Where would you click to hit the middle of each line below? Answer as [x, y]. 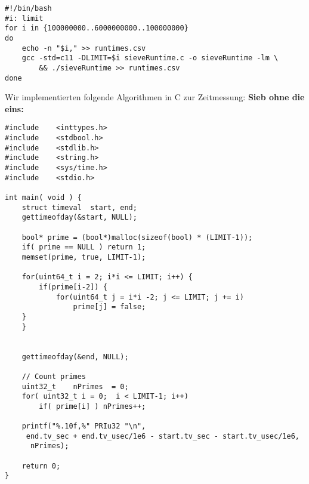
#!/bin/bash [28, 8]
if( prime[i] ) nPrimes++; [92, 406]
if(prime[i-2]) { [73, 287]
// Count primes [54, 376]
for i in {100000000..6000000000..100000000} [97, 28]
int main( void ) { [43, 198]
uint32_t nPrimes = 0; [75, 386]
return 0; [41, 466]
